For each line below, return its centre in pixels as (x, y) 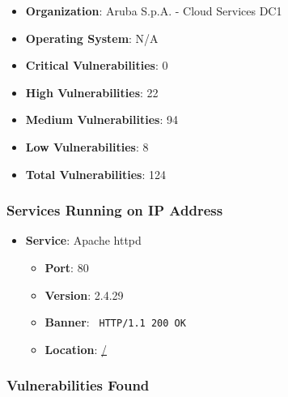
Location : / (76, 349)
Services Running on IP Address (115, 210)
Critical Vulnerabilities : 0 (97, 65)
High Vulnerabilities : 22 (92, 92)
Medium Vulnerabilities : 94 (102, 120)
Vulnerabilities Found (78, 385)
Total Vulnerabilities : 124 (95, 174)
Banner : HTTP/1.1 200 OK (115, 322)
